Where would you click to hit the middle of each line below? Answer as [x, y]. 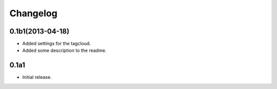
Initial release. [37, 77]
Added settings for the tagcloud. [56, 44]
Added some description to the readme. [64, 50]
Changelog [33, 13]
